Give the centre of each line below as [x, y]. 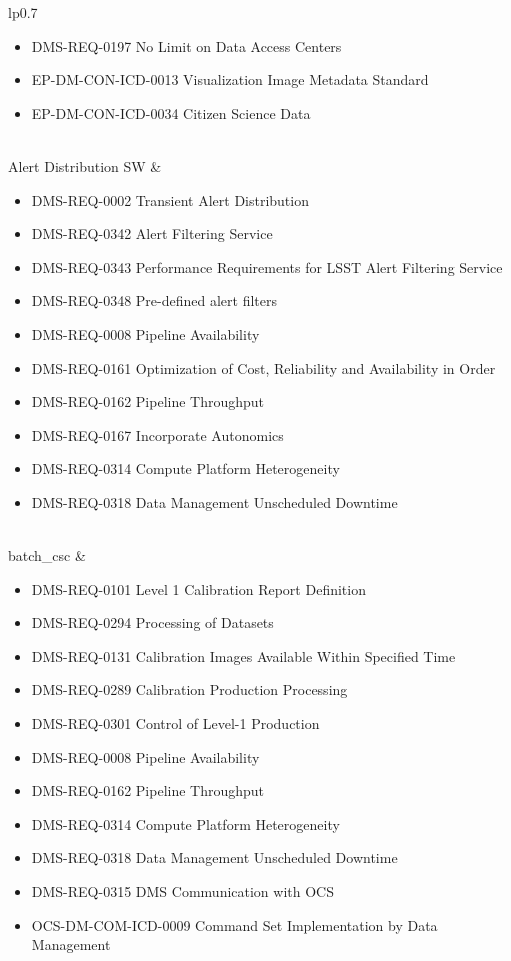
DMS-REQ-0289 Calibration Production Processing [189, 689]
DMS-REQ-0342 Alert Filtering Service [152, 233]
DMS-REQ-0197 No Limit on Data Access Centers [186, 45]
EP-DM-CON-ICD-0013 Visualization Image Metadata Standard [230, 79]
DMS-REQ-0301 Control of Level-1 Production [175, 723]
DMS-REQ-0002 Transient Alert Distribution [170, 199]
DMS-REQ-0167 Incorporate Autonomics [157, 434]
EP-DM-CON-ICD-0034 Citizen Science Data [171, 112]
